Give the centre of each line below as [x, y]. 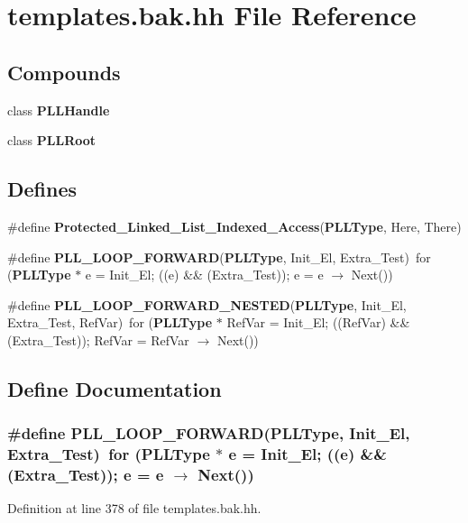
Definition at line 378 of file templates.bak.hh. [134, 508]
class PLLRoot [52, 140]
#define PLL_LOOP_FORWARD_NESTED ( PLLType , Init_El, [207, 304]
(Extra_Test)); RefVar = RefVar [98, 339]
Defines [42, 189]
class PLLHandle [59, 110]
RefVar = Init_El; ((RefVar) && [318, 322]
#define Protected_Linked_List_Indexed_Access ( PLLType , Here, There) [234, 226]
